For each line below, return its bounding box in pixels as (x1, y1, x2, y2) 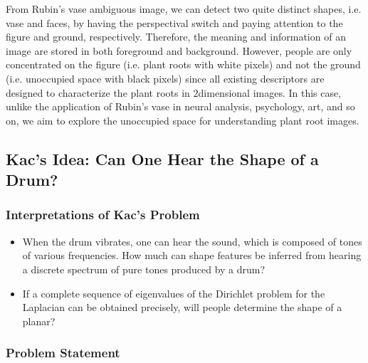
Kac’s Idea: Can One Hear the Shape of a (6, 147, 319, 169)
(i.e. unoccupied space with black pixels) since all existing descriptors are (6, 70, 325, 85)
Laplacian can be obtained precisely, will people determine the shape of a (22, 300, 342, 315)
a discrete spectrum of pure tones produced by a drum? (22, 261, 266, 276)
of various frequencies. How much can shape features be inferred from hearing (22, 248, 362, 263)
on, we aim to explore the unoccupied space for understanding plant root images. (6, 112, 359, 127)
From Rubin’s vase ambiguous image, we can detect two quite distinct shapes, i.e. (6, 1, 362, 16)
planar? (22, 313, 56, 328)
